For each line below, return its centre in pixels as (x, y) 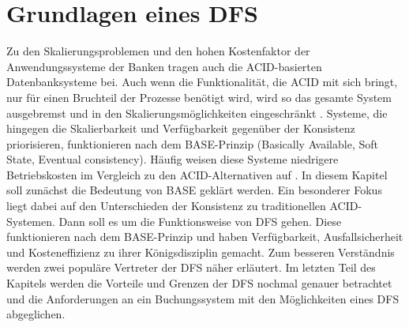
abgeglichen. (36, 314)
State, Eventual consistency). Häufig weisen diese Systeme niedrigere (173, 159)
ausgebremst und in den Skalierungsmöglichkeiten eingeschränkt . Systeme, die (197, 113)
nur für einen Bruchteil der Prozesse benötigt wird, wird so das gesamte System (199, 97)
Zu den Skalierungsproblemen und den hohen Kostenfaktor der (158, 51)
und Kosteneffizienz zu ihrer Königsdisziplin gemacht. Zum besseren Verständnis (201, 252)
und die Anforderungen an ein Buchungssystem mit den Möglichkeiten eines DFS (203, 298)
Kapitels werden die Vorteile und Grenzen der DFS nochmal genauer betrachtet (199, 283)
